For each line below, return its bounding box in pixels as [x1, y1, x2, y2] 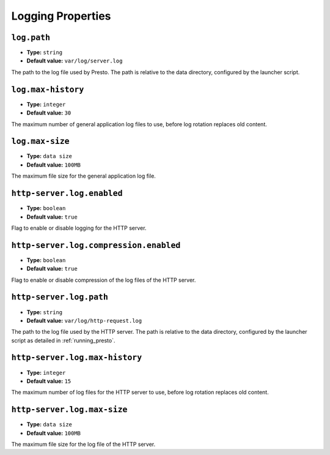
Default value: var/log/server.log [26, 57, 123, 64]
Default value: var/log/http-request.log [26, 317, 142, 324]
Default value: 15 [26, 377, 71, 385]
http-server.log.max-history [11, 353, 142, 363]
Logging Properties [11, 9, 111, 23]
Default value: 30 [26, 109, 71, 116]
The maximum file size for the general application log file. [11, 172, 156, 180]
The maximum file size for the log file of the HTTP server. [11, 441, 156, 448]
